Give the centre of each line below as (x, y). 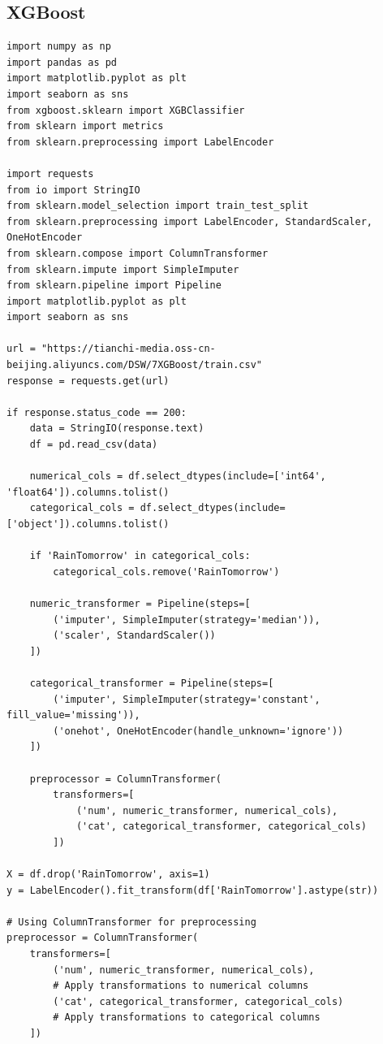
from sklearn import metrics (85, 126)
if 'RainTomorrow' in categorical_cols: (140, 556)
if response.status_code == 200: (97, 412)
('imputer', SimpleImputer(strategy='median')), (187, 619)
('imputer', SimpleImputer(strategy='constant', (187, 699)
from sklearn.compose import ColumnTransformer (138, 253)
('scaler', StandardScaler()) (134, 636)
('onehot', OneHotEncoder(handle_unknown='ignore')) (198, 731)
